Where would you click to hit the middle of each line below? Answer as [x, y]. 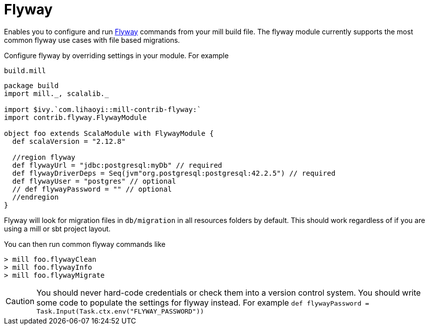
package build [31, 85]
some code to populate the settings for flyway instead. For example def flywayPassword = [203, 302]
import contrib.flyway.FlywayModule [75, 117]
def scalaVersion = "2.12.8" [69, 141]
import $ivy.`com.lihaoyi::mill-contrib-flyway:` [103, 109]
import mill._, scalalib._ [56, 93]
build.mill [25, 70]
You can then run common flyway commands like [85, 244]
